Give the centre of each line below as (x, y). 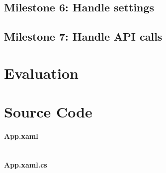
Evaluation (41, 73)
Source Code (48, 112)
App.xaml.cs (26, 164)
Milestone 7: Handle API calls (83, 36)
